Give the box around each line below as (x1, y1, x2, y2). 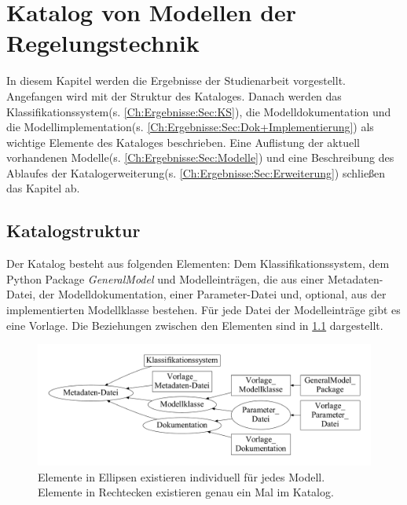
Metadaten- (327, 270, 383, 287)
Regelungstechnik (6, 27, 200, 59)
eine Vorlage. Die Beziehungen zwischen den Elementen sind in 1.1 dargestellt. (6, 317, 383, 333)
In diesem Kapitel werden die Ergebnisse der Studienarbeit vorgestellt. (6, 72, 346, 89)
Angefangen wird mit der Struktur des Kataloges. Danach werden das (6, 87, 342, 104)
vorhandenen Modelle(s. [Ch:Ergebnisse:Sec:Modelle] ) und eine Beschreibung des (6, 149, 394, 166)
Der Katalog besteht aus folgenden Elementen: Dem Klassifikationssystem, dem (6, 255, 390, 272)
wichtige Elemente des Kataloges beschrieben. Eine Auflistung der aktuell (6, 134, 360, 150)
